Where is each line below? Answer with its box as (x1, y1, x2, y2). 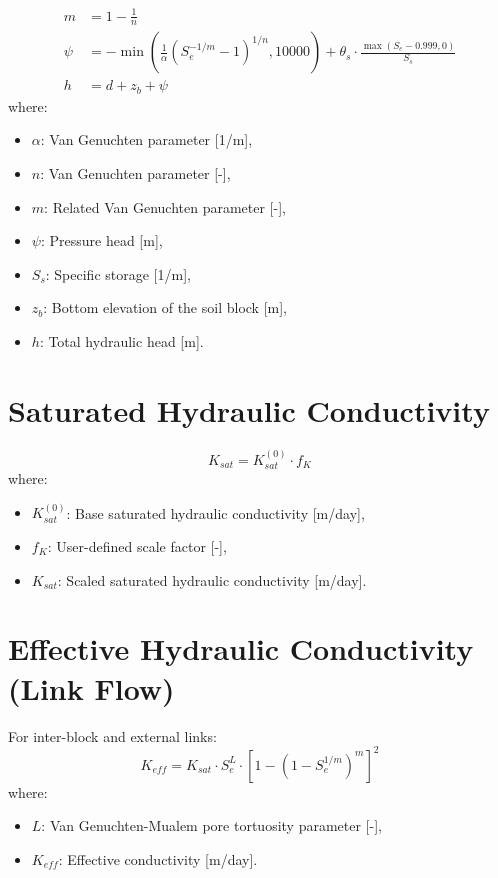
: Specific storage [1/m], (45, 263, 191, 284)
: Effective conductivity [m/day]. (58, 848, 258, 869)
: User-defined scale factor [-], (47, 536, 227, 556)
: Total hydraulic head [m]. (39, 331, 204, 352)
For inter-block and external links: (8, 725, 217, 746)
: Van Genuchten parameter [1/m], (40, 129, 253, 150)
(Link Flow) (8, 667, 175, 708)
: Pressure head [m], (40, 230, 163, 251)
